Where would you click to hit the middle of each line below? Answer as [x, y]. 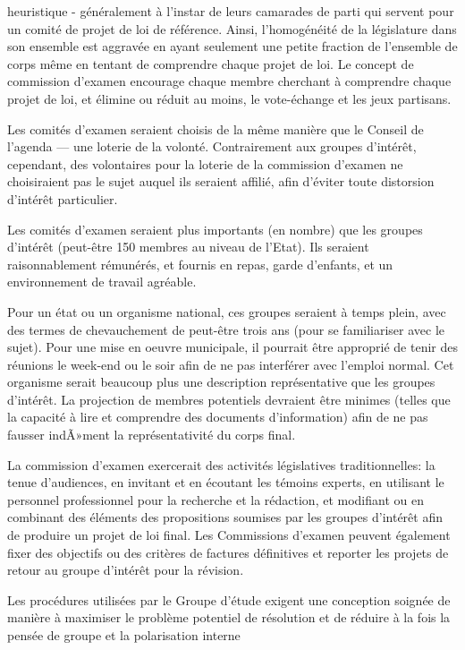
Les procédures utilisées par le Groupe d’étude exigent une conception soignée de [229, 599]
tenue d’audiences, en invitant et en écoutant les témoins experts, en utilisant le [226, 482]
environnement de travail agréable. [102, 282]
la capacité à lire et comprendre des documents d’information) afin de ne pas [218, 417]
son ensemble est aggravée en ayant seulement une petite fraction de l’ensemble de [232, 46]
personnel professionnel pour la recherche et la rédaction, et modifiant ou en [216, 499]
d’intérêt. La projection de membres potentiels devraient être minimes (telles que [229, 399]
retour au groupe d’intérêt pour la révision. [126, 570]
